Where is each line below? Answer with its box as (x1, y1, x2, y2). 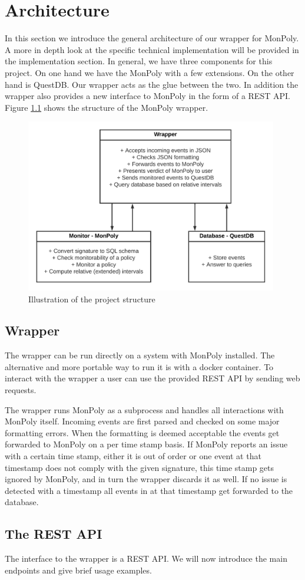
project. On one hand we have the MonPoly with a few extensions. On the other (5, 66, 294, 78)
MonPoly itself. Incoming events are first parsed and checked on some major (5, 415, 280, 427)
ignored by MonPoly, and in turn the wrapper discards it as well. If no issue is (5, 473, 287, 485)
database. (5, 496, 39, 508)
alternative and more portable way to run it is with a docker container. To (5, 360, 274, 373)
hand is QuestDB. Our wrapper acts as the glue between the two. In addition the (5, 78, 299, 90)
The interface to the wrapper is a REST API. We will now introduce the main (5, 552, 287, 565)
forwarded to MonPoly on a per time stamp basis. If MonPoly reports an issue (5, 438, 288, 450)
